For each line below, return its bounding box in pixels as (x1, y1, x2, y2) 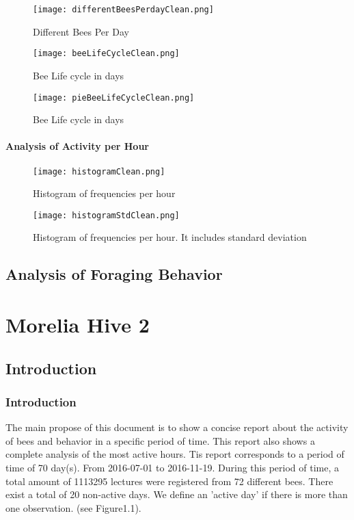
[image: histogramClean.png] (33, 166, 165, 177)
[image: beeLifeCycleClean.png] (33, 49, 180, 59)
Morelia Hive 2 (5, 311, 150, 339)
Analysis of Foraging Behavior (5, 263, 223, 285)
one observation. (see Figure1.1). (5, 500, 141, 515)
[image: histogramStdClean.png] (33, 210, 180, 220)
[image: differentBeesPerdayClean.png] (33, 5, 214, 14)
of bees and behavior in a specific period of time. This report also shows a (5, 433, 315, 447)
